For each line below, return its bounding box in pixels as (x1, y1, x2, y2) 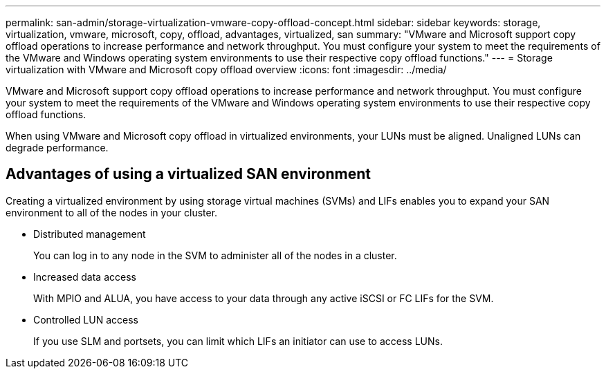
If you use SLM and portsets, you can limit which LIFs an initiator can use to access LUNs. (33, 335, 443, 347)
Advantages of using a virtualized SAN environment (6, 165, 371, 183)
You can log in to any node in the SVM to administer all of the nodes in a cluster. (33, 249, 397, 261)
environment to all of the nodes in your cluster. (6, 206, 218, 218)
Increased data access (33, 270, 136, 283)
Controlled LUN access (33, 313, 138, 326)
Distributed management (33, 227, 146, 240)
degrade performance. (6, 142, 109, 153)
